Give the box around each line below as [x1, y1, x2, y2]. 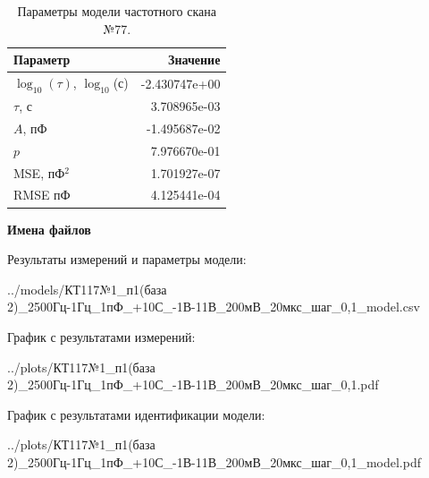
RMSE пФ [13, 185, 71, 204]
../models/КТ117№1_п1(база [7, 279, 167, 298]
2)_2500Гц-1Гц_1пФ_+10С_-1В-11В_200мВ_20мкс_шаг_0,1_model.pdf [7, 452, 421, 471]
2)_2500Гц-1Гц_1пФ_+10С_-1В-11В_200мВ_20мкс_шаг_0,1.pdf [7, 375, 379, 394]
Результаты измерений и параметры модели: [7, 250, 247, 269]
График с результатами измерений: [7, 327, 196, 346]
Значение [168, 50, 221, 69]
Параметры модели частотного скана [17, 2, 216, 20]
